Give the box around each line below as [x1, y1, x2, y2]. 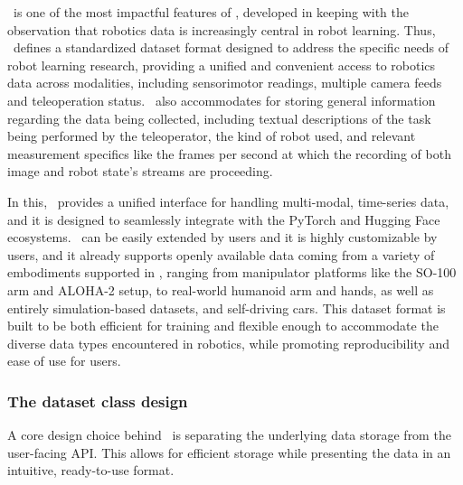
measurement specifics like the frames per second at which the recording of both [7, 144, 451, 163]
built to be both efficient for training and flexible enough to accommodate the [7, 316, 439, 335]
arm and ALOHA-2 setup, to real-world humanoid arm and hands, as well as [7, 280, 434, 299]
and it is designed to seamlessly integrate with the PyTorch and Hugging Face [7, 210, 440, 229]
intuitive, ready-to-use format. [7, 461, 175, 480]
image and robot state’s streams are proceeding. [7, 162, 273, 181]
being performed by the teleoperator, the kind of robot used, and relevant [7, 126, 416, 145]
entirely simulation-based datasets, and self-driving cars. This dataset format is [7, 298, 446, 317]
